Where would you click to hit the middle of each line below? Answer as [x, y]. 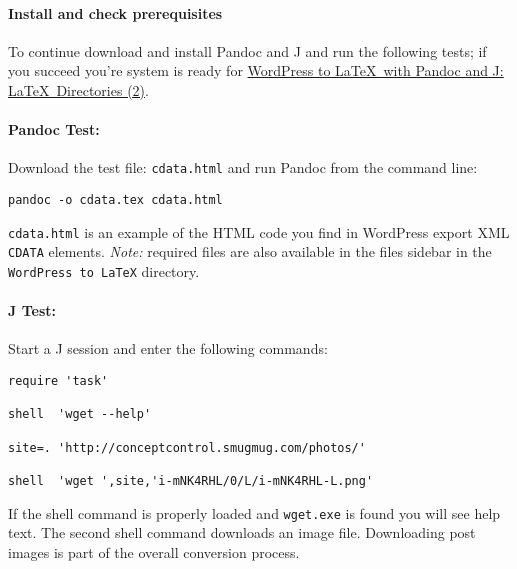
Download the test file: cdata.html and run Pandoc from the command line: [243, 167]
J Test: [32, 310]
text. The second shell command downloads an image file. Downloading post [242, 532]
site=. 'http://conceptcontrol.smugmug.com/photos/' [187, 447]
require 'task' [58, 381]
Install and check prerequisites [115, 12]
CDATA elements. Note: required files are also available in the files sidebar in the [250, 251]
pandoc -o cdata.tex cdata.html [115, 200]
